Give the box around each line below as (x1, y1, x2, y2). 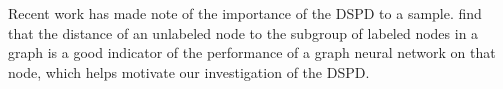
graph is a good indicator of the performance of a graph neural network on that (8, 42, 496, 63)
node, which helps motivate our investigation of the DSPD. (8, 61, 370, 82)
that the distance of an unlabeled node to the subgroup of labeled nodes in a (8, 22, 479, 43)
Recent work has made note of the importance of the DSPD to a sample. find (8, 3, 482, 23)
